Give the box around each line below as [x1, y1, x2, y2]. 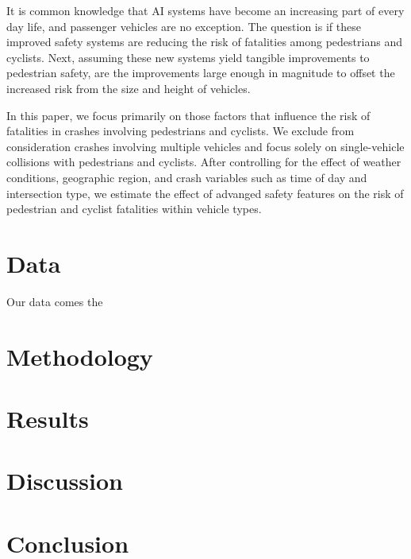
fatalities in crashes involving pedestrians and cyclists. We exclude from [6, 122, 355, 139]
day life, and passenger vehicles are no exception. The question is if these [6, 17, 361, 34]
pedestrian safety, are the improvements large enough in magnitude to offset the [6, 64, 395, 81]
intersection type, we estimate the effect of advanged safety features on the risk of [6, 184, 404, 201]
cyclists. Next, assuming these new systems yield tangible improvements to [6, 49, 370, 65]
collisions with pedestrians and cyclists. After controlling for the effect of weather [6, 153, 401, 170]
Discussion [6, 464, 123, 497]
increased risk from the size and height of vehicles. [6, 80, 251, 96]
